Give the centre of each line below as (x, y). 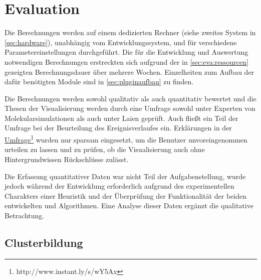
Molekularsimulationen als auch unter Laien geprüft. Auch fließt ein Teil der (121, 118)
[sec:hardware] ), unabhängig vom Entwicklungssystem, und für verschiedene (121, 42)
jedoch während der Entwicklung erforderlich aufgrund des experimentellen (119, 186)
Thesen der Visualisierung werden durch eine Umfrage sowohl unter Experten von (130, 108)
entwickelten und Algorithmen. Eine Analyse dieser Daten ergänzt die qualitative (129, 205)
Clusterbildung (44, 242)
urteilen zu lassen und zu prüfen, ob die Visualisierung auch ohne (105, 149)
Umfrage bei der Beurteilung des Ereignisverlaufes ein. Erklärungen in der (118, 128)
